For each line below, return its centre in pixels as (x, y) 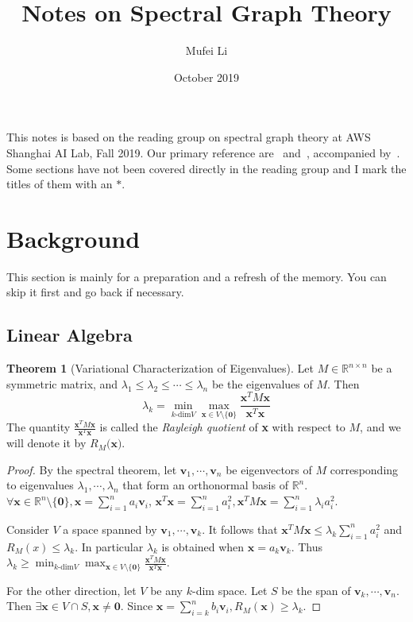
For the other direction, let (71, 590)
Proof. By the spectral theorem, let (92, 469)
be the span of (316, 590)
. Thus (307, 546)
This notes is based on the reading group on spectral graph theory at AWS (189, 137)
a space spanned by (110, 529)
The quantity (39, 427)
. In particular (109, 546)
